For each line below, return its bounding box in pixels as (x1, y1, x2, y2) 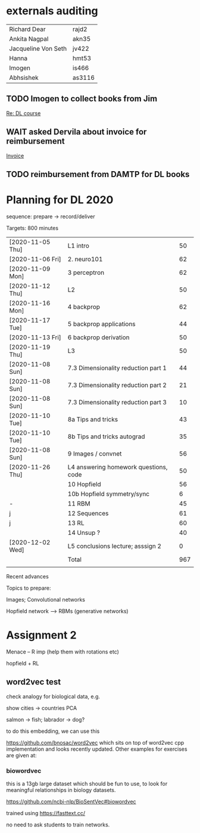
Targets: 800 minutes (6, 224, 58, 231)
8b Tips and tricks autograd (67, 432, 145, 441)
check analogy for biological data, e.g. (6, 693, 100, 700)
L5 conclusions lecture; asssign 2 (67, 541, 162, 550)
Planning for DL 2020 (6, 193, 114, 207)
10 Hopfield (67, 480, 101, 488)
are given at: (6, 751, 37, 758)
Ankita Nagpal (9, 35, 49, 43)
